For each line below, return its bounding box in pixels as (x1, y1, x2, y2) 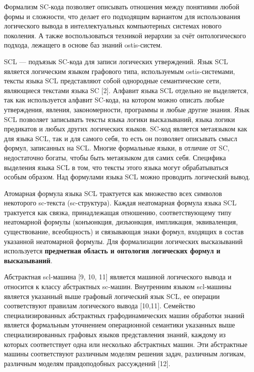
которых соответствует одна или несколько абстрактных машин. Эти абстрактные (4, 339, 248, 349)
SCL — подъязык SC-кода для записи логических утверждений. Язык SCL (4, 56, 228, 66)
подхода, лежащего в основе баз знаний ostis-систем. (4, 40, 162, 50)
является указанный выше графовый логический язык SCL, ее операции (4, 291, 220, 301)
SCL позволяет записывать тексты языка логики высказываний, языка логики (4, 114, 235, 124)
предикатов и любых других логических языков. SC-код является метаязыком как (4, 124, 248, 134)
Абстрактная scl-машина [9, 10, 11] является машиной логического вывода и (4, 272, 232, 282)
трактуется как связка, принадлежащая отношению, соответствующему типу (4, 207, 232, 217)
